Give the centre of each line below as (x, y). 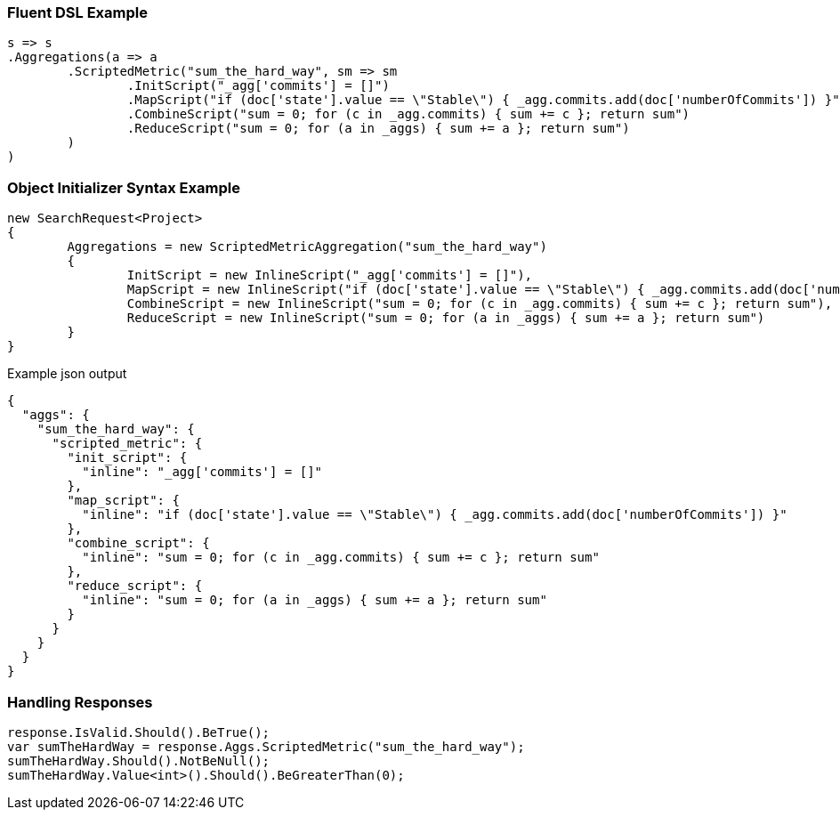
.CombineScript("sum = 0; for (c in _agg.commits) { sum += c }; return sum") (408, 114)
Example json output (67, 374)
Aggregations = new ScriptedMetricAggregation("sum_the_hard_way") (307, 247)
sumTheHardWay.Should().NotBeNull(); (139, 760)
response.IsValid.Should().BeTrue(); (139, 732)
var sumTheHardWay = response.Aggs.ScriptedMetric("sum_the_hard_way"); (266, 746)
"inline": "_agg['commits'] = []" (202, 472)
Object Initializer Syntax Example (124, 187)
